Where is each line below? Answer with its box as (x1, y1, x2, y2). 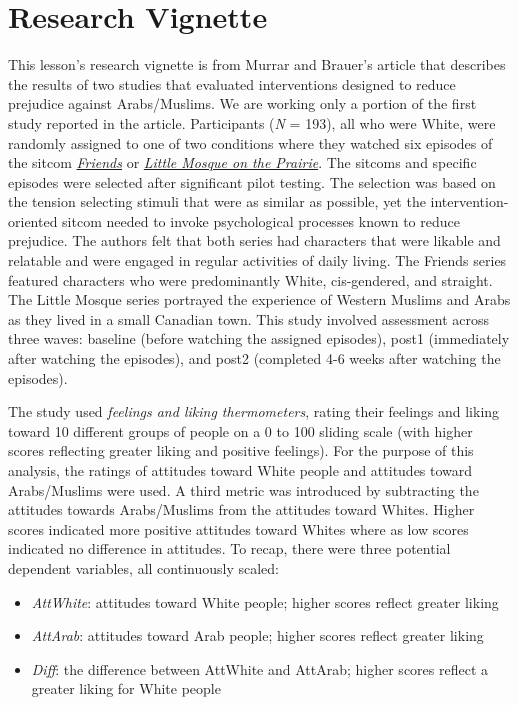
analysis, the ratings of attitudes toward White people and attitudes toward (8, 460, 473, 480)
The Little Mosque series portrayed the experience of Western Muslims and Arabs (8, 289, 511, 310)
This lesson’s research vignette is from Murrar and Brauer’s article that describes (8, 54, 506, 75)
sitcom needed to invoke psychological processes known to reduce (62, 210, 460, 231)
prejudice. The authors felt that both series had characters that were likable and (8, 230, 501, 251)
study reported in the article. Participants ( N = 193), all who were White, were (8, 112, 496, 133)
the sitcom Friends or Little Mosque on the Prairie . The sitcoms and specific (8, 152, 477, 173)
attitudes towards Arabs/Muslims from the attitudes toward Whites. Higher (8, 499, 475, 520)
